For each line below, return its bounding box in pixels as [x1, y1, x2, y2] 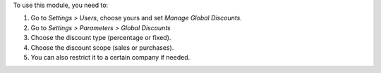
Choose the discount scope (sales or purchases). [30, 43, 174, 52]
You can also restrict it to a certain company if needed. [30, 53, 190, 61]
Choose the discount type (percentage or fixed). [30, 34, 171, 42]
